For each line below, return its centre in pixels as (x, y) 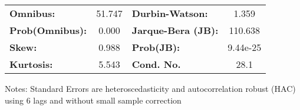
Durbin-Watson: (170, 13)
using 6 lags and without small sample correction (93, 100)
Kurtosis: (31, 64)
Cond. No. (156, 64)
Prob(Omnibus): (48, 30)
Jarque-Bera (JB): (175, 30)
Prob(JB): (156, 47)
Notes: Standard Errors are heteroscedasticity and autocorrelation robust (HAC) (150, 88)
